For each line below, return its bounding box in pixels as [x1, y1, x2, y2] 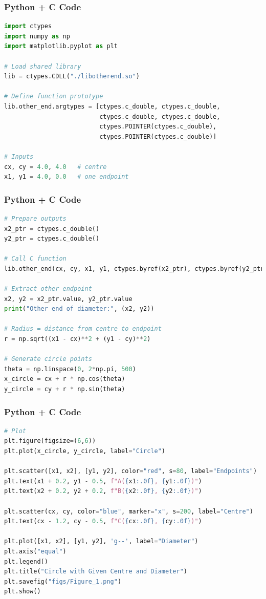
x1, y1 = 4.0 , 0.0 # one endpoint [4, 173, 129, 181]
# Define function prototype [4, 93, 103, 100]
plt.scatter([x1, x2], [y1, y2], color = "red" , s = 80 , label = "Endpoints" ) [4, 467, 257, 475]
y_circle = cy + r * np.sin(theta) [4, 386, 125, 393]
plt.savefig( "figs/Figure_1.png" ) [4, 577, 122, 585]
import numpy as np [4, 32, 70, 40]
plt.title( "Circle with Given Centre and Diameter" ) [4, 568, 187, 575]
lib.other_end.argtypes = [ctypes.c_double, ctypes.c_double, [4, 102, 220, 110]
